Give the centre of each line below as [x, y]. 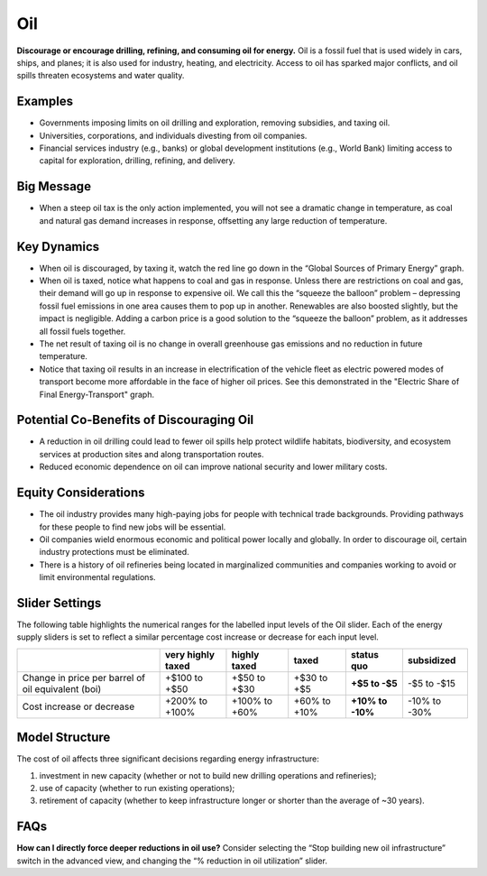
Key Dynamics [58, 247]
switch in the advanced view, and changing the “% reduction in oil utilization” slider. [172, 861]
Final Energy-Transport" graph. [97, 394]
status [364, 654]
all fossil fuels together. [83, 331]
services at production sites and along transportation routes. [152, 454]
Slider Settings [59, 603]
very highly [190, 654]
